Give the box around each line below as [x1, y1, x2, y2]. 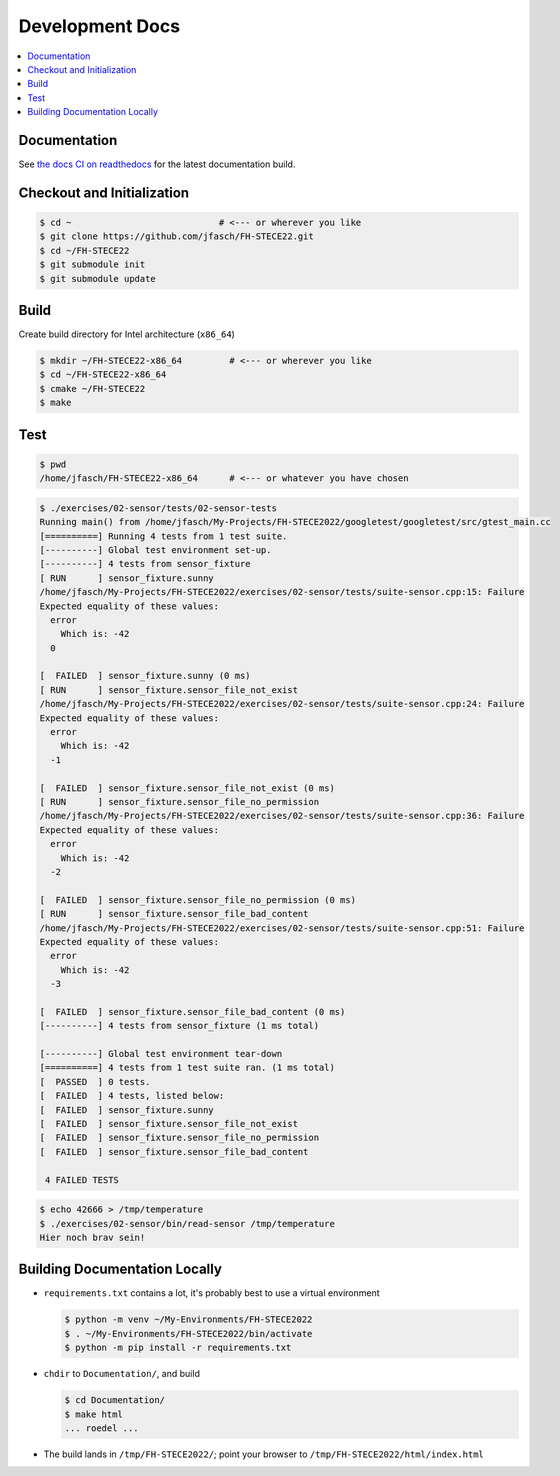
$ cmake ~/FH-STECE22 [39, 383, 146, 394]
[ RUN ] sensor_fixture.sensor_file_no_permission [39, 796, 320, 807]
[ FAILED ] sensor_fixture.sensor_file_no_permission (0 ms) [39, 894, 357, 905]
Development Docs [18, 15, 180, 37]
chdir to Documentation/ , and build [43, 1368, 200, 1380]
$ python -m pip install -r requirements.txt [64, 1342, 292, 1354]
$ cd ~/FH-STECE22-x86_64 [39, 369, 167, 380]
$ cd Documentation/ [64, 1395, 165, 1406]
